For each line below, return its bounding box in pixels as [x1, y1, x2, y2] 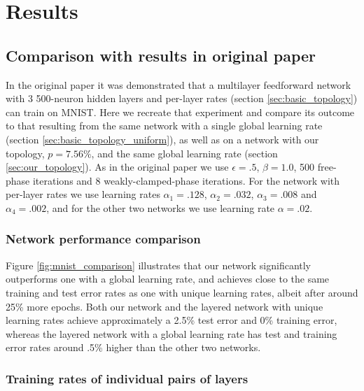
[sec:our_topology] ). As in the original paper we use [6, 159, 229, 174]
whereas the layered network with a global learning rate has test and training [6, 326, 337, 341]
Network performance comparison [6, 230, 201, 248]
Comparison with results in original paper [6, 44, 316, 66]
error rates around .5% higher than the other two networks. [6, 340, 261, 355]
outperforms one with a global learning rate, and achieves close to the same [6, 271, 330, 286]
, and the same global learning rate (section [91, 145, 278, 160]
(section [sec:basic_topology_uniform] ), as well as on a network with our [6, 131, 319, 146]
